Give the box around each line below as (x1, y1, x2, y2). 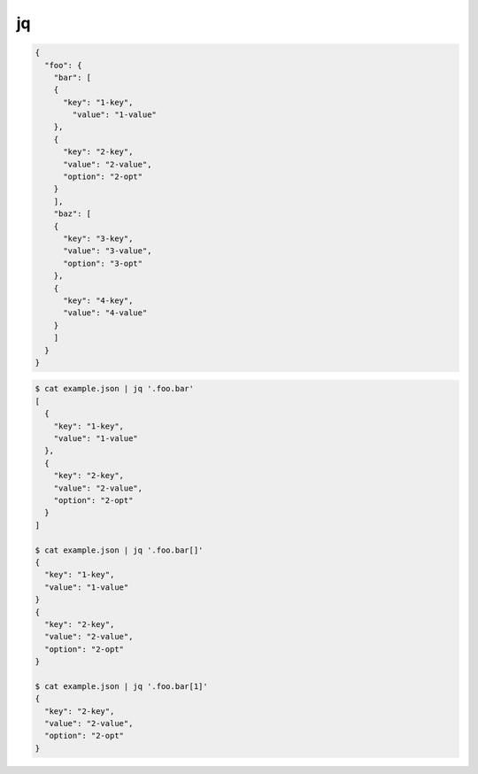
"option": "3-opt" (63, 258, 143, 268)
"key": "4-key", (63, 295, 134, 306)
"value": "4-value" (63, 308, 148, 318)
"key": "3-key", (63, 234, 134, 244)
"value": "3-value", (63, 246, 152, 256)
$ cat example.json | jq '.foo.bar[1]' (35, 681, 208, 691)
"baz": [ (53, 209, 92, 219)
